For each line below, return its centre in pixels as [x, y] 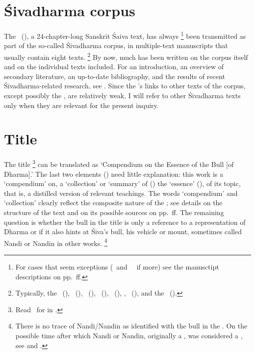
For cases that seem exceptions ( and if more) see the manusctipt [117, 266]
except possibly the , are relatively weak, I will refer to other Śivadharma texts [122, 95]
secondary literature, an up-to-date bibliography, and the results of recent [115, 76]
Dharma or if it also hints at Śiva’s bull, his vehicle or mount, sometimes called [123, 231]
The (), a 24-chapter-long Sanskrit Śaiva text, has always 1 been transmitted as [125, 35]
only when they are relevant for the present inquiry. [81, 105]
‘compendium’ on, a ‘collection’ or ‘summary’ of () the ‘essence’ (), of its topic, [122, 183]
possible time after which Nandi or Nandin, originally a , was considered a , [129, 335]
